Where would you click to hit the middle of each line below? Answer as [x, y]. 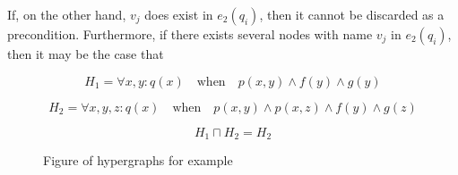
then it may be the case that [86, 54]
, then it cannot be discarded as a [352, 14]
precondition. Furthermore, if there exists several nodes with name [190, 34]
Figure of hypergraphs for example [138, 160]
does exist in [179, 14]
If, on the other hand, [67, 14]
